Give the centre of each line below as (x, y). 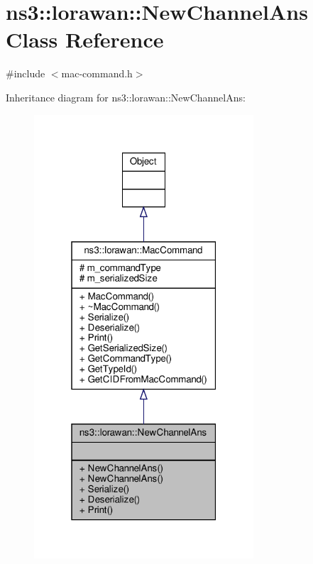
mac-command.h (97, 73)
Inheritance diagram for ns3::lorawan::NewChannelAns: (126, 97)
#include (26, 73)
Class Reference (85, 39)
